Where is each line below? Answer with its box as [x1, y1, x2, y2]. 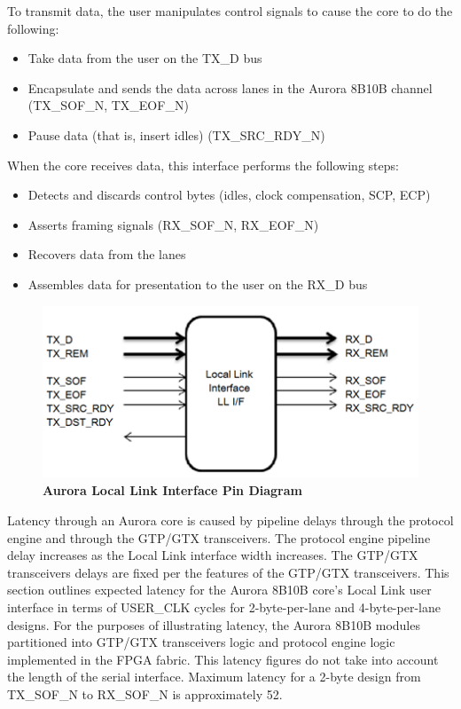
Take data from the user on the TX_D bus [27, 49, 262, 67]
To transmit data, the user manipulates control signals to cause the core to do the [7, 2, 453, 20]
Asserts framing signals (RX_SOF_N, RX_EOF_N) [27, 215, 319, 233]
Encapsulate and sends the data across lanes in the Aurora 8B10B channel [27, 78, 433, 97]
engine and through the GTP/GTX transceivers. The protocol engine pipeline [7, 528, 431, 547]
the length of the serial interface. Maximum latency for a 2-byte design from [7, 667, 421, 686]
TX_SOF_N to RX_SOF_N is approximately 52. [7, 684, 283, 703]
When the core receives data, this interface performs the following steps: [7, 155, 399, 174]
